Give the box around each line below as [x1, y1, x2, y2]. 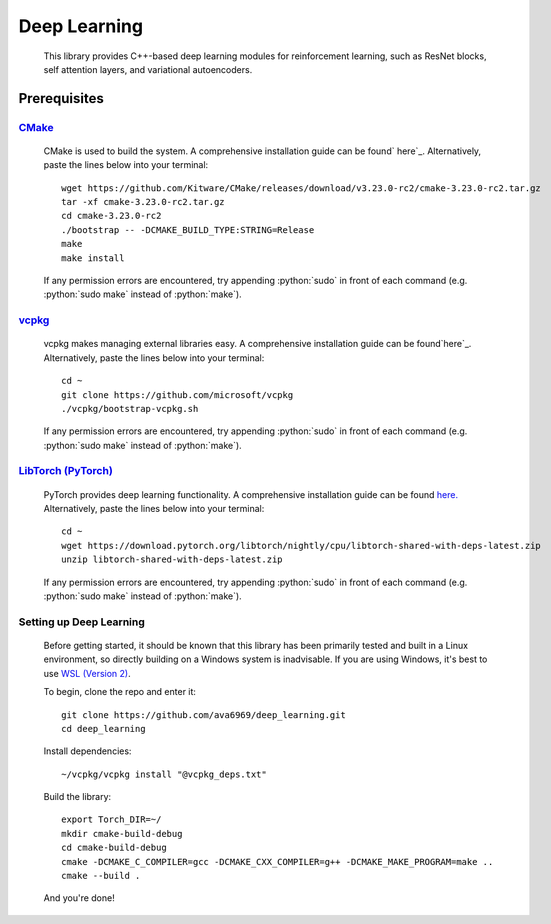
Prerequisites [18, 90, 104, 107]
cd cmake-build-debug [61, 842, 167, 854]
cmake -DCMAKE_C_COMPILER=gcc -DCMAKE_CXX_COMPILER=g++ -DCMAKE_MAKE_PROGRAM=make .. [61, 856, 494, 867]
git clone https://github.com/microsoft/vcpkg [61, 389, 294, 400]
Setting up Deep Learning [18, 615, 145, 629]
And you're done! [43, 892, 115, 904]
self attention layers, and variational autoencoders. [43, 63, 253, 75]
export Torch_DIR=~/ [61, 814, 162, 825]
